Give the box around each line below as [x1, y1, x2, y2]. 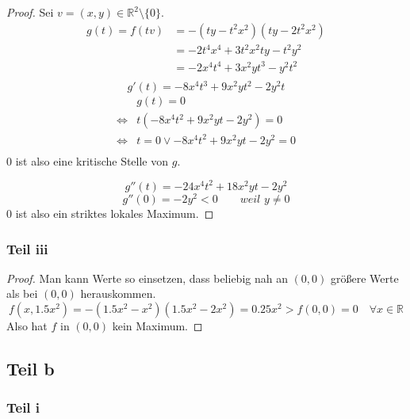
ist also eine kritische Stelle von [15, 152, 169, 169]
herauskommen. [80, 285, 156, 302]
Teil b [6, 356, 55, 380]
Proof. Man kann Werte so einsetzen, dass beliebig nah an [6, 269, 288, 286]
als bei [6, 285, 38, 302]
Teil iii [6, 238, 48, 258]
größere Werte [330, 269, 399, 286]
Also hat [6, 318, 48, 334]
